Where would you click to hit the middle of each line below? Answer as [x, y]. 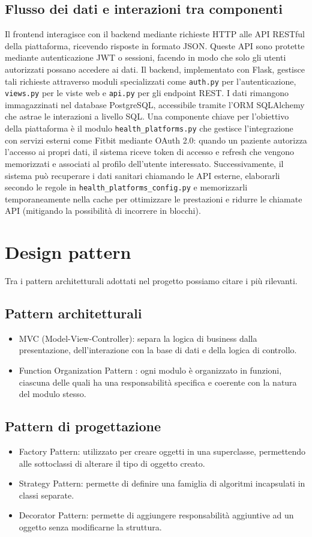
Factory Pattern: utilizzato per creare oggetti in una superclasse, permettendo [162, 451]
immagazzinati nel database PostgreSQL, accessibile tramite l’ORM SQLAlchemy [155, 104]
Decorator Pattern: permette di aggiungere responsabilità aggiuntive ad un [156, 515]
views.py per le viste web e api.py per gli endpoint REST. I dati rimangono [147, 93]
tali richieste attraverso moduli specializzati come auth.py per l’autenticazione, [151, 81]
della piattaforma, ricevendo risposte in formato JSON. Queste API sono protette [155, 45]
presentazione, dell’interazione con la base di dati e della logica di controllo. [158, 350]
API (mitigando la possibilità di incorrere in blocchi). [103, 211]
